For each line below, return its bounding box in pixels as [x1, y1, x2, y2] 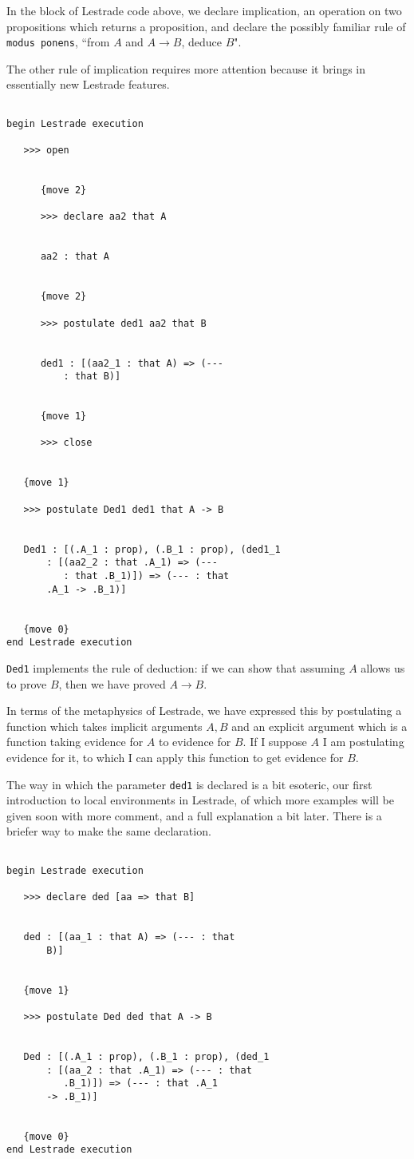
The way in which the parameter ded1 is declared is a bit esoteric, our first [6, 776, 373, 792]
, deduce [181, 34, 223, 50]
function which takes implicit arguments [6, 717, 203, 734]
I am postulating [322, 733, 404, 750]
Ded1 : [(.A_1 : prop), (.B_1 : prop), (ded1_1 [23, 543, 281, 555]
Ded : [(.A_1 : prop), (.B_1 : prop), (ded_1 [23, 1050, 270, 1062]
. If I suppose [242, 733, 307, 750]
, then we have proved [58, 675, 166, 692]
